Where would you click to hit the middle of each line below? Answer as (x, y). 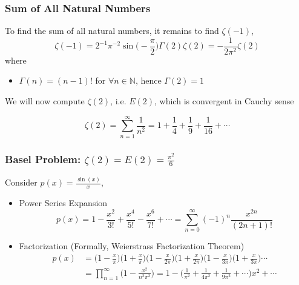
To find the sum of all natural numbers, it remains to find (112, 31)
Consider (21, 182)
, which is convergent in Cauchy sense (224, 101)
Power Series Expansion (63, 202)
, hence (148, 80)
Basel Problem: (43, 159)
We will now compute (45, 101)
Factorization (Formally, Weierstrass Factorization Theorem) (132, 246)
